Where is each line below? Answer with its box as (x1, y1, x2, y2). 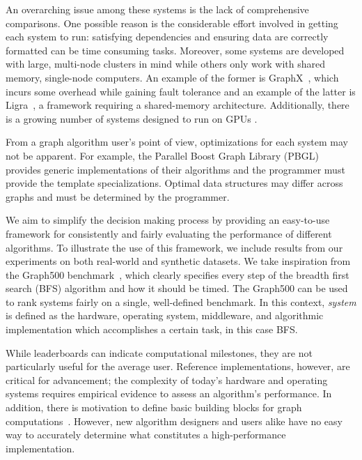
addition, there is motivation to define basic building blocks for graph (6, 400, 302, 415)
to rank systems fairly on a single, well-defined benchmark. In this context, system (6, 294, 356, 309)
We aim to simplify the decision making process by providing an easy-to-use (6, 213, 330, 227)
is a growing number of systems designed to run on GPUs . (6, 111, 258, 125)
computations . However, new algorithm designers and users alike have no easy (6, 413, 343, 428)
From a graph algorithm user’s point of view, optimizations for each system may (6, 135, 348, 149)
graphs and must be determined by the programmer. (6, 189, 230, 204)
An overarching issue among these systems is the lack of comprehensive (6, 2, 309, 16)
